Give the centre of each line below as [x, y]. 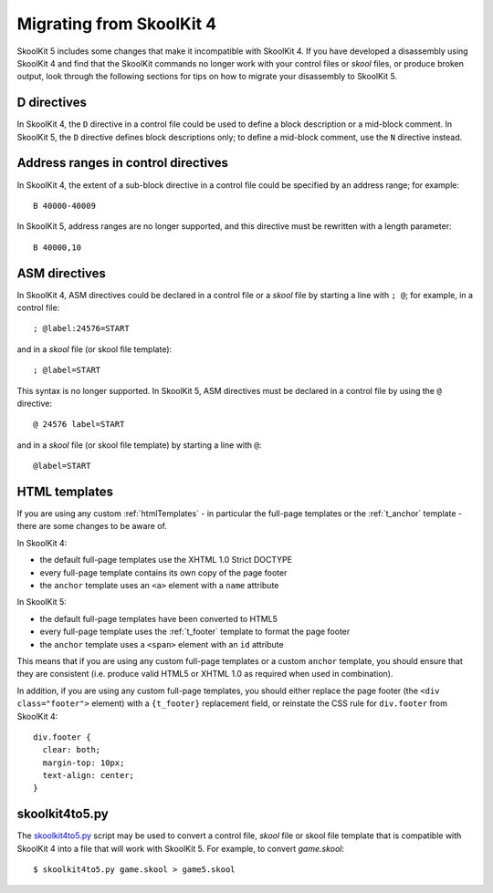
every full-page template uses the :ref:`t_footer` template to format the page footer [195, 632]
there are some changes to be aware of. [92, 526]
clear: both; [72, 750]
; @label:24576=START [81, 329]
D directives [52, 103]
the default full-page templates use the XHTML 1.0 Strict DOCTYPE [166, 560]
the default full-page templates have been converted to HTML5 [159, 618]
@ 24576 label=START [79, 425]
